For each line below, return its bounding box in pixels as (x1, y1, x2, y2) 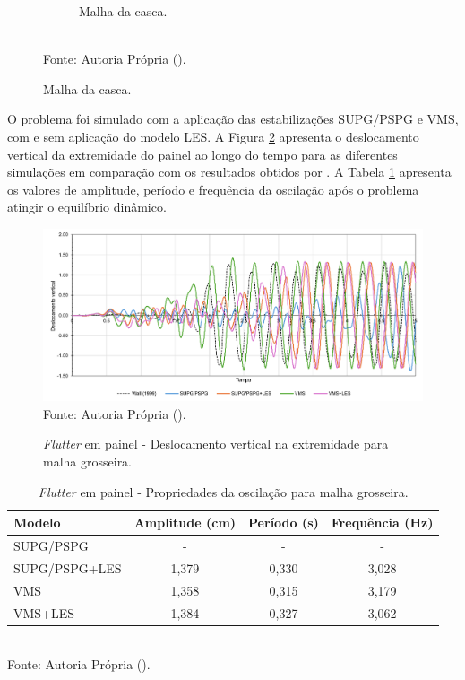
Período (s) (248, 513, 319, 532)
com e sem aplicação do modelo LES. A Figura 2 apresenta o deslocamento (7, 126, 419, 145)
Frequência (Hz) (331, 513, 434, 532)
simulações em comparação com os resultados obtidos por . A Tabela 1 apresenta (7, 162, 452, 181)
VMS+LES (13, 603, 75, 622)
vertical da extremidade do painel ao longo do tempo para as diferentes (7, 144, 398, 163)
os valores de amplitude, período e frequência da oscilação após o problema (7, 179, 419, 198)
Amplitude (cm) (133, 513, 237, 532)
